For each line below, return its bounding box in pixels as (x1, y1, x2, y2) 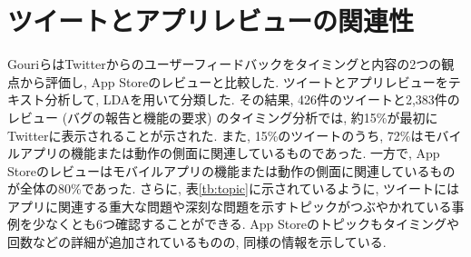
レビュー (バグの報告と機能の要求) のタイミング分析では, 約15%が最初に (7, 107, 438, 126)
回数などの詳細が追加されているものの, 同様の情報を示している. (7, 232, 387, 252)
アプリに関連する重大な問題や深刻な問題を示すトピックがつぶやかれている (7, 196, 452, 215)
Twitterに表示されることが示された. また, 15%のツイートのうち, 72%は (7, 125, 424, 144)
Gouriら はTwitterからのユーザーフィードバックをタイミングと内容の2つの (7, 54, 442, 74)
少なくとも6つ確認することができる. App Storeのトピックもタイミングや (32, 214, 459, 233)
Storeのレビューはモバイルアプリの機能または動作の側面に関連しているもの (7, 161, 456, 180)
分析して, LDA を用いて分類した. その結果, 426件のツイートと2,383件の (44, 90, 460, 109)
